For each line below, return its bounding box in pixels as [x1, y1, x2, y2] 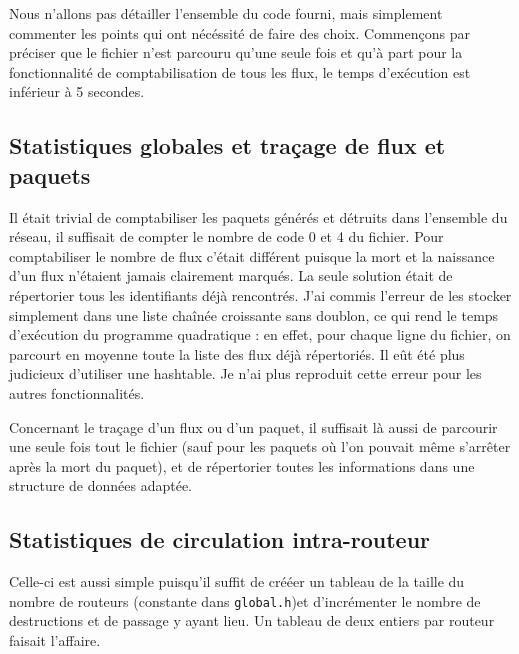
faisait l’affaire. [9, 629, 101, 650]
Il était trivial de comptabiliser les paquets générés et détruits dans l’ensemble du [9, 206, 508, 227]
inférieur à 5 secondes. [9, 81, 145, 102]
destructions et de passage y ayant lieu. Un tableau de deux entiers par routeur [9, 610, 495, 631]
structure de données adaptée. [9, 475, 193, 496]
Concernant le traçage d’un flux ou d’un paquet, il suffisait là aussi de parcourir [9, 416, 498, 437]
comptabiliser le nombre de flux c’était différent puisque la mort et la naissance [9, 245, 495, 266]
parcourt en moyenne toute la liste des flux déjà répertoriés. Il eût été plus [9, 343, 465, 364]
